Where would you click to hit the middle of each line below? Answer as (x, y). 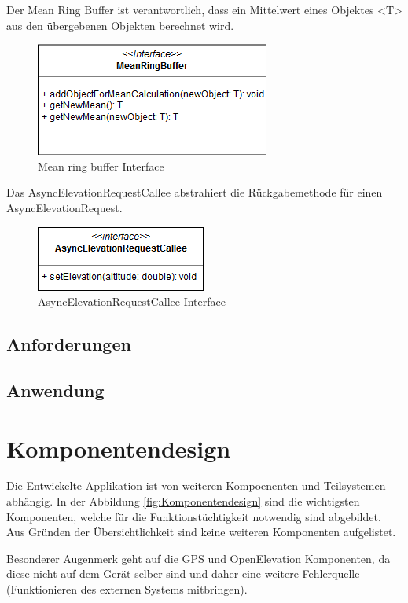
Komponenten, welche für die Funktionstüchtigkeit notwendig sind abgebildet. (194, 516)
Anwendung (55, 390)
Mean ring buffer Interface (101, 165)
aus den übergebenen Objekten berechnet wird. (120, 25)
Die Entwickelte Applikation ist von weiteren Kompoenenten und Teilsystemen (196, 485)
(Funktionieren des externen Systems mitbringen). (127, 589)
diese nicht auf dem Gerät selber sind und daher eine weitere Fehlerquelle (183, 574)
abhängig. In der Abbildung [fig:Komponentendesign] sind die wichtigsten (183, 501)
